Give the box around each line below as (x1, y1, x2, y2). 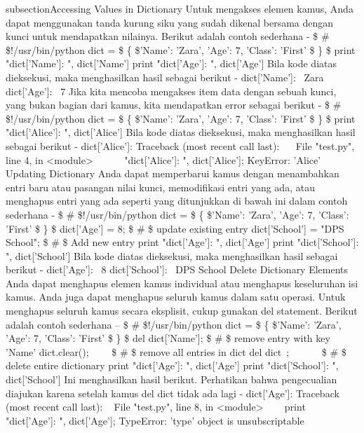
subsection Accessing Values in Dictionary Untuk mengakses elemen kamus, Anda (6, 1, 353, 15)
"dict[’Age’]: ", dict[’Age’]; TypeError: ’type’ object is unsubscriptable (6, 413, 304, 427)
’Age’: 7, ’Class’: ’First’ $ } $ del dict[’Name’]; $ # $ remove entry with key (6, 331, 330, 345)
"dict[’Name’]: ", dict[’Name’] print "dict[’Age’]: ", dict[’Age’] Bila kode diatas (6, 56, 337, 71)
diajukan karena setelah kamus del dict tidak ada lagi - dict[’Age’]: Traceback (6, 385, 339, 400)
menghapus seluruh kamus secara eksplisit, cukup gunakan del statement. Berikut (6, 303, 358, 318)
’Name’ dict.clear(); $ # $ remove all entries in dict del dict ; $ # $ (6, 344, 346, 359)
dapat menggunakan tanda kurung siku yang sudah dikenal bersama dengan (6, 15, 334, 29)
